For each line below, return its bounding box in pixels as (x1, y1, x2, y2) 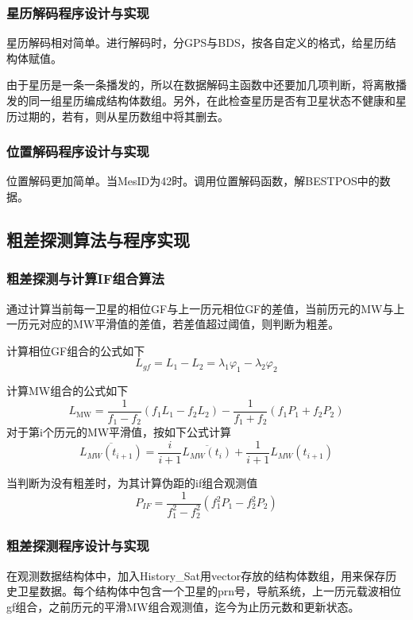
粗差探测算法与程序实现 (6, 227, 190, 251)
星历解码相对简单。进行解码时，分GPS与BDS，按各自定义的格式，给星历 (6, 34, 385, 51)
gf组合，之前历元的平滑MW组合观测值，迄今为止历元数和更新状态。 (6, 598, 360, 614)
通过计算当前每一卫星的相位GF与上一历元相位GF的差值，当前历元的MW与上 (6, 300, 405, 316)
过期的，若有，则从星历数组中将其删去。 (17, 107, 229, 124)
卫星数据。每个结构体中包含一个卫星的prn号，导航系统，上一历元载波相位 (17, 583, 402, 599)
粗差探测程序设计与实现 (6, 536, 149, 556)
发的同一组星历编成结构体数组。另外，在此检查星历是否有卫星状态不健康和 (6, 92, 396, 108)
